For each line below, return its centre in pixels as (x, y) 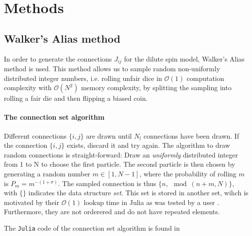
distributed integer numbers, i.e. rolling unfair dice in (83, 78)
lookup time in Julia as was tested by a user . (151, 202)
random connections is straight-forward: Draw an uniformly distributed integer (121, 154)
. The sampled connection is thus (107, 183)
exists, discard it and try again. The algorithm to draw (148, 145)
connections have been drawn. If (191, 135)
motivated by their (32, 202)
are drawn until (109, 135)
